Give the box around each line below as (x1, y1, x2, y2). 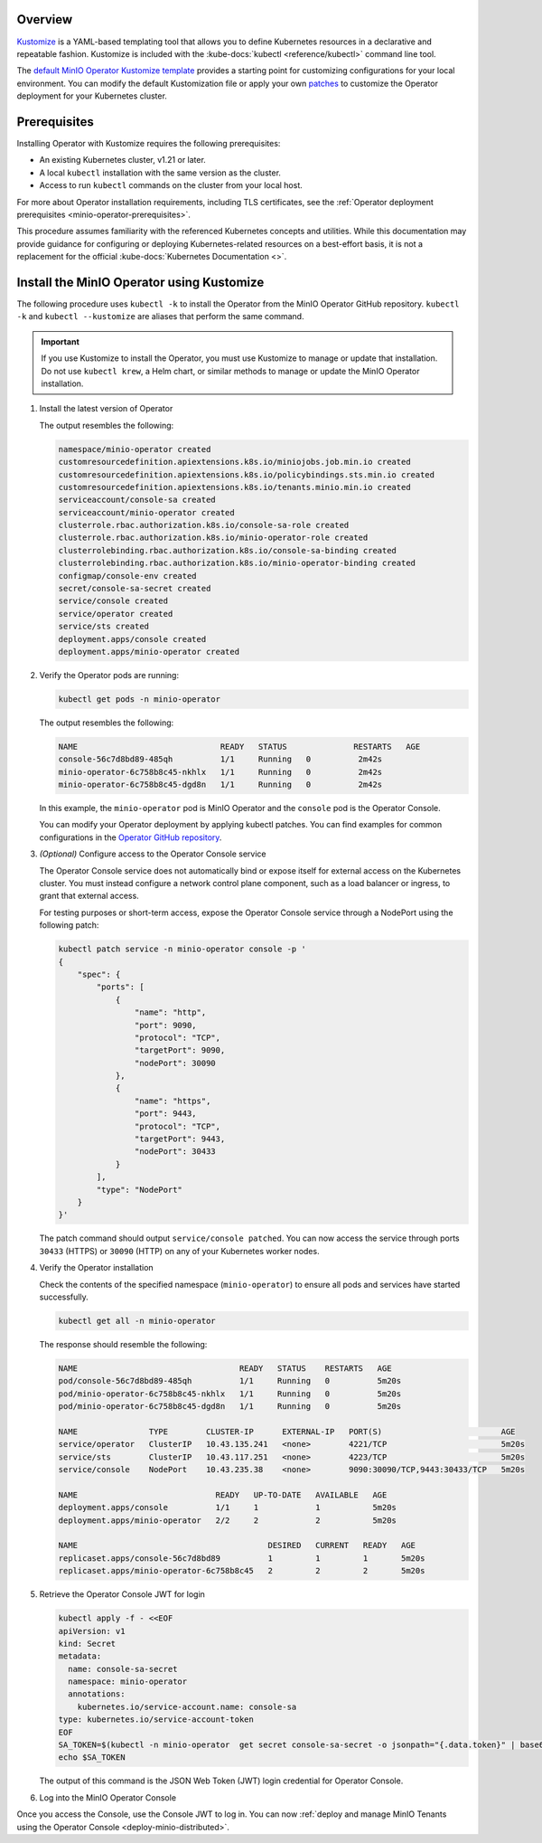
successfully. (39, 1291, 89, 1302)
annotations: (68, 1689, 126, 1699)
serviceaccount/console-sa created (58, 495, 216, 506)
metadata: (58, 1651, 102, 1661)
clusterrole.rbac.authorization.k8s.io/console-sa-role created (58, 520, 350, 531)
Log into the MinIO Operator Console (39, 1791, 176, 1803)
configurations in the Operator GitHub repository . (39, 832, 222, 843)
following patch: (39, 920, 99, 931)
